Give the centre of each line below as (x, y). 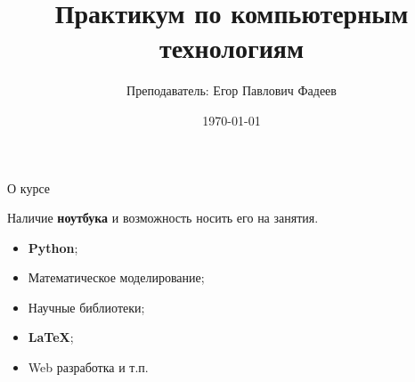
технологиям (232, 48)
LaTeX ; (51, 337)
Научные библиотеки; (86, 307)
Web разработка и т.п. (88, 367)
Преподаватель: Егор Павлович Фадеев (232, 90)
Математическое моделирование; (116, 277)
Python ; (53, 247)
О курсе (28, 187)
